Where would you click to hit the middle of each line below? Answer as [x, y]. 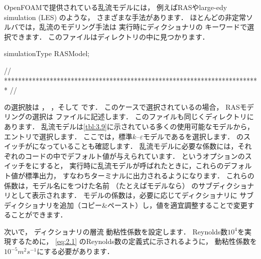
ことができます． [39, 215]
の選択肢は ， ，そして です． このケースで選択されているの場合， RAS [122, 106]
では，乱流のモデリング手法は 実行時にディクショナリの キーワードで [133, 27]
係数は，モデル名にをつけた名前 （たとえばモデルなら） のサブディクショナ [129, 185]
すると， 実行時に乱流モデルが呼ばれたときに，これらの [132, 166]
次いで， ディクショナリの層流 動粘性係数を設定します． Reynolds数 [116, 231]
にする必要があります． [75, 251]
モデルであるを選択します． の [193, 136]
